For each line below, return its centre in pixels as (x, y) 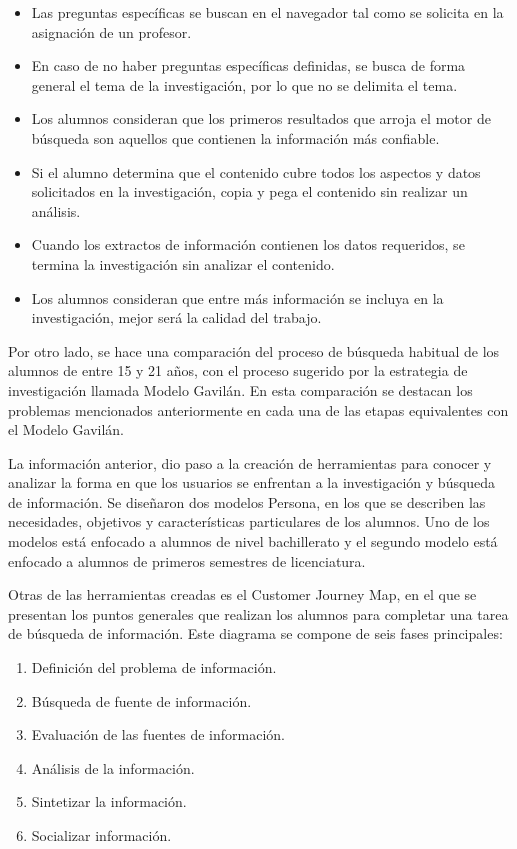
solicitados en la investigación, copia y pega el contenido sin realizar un (249, 191)
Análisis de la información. (113, 767)
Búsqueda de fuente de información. (141, 700)
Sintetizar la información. (109, 801)
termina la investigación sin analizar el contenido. (183, 263)
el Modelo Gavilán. (66, 429)
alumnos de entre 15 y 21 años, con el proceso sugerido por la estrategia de (238, 370)
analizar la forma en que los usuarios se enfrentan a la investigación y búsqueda (252, 482)
